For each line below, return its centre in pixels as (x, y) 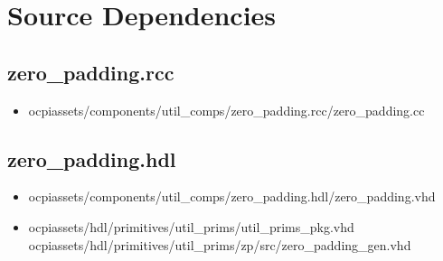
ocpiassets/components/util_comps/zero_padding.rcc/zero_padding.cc (226, 110)
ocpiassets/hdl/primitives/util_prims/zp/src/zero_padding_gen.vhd (220, 244)
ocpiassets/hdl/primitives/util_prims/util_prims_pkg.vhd (191, 226)
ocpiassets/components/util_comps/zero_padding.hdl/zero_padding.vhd (232, 196)
